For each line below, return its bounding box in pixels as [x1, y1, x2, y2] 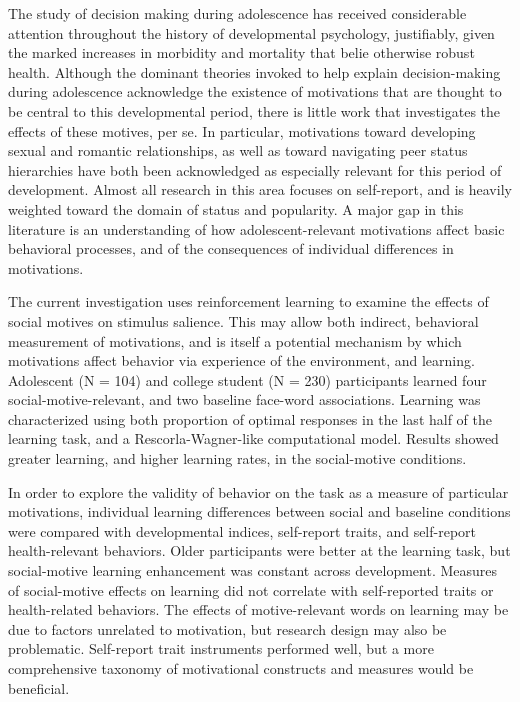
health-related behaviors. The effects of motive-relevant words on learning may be [8, 599, 509, 620]
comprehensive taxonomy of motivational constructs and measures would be [8, 658, 474, 678]
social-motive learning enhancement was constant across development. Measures [8, 560, 498, 581]
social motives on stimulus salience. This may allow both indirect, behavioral [8, 310, 479, 331]
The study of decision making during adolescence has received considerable [8, 3, 467, 23]
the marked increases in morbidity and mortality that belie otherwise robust [8, 42, 475, 63]
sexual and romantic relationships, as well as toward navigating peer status [8, 140, 468, 161]
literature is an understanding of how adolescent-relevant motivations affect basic [8, 218, 505, 239]
